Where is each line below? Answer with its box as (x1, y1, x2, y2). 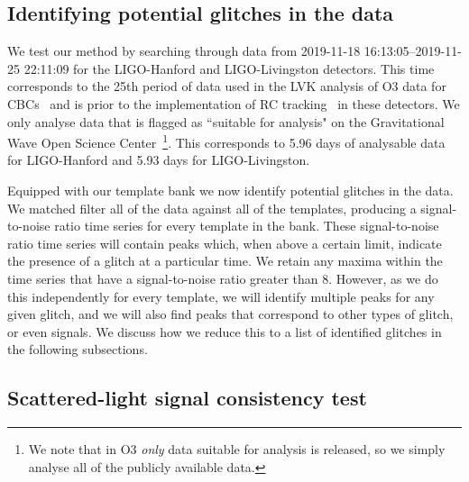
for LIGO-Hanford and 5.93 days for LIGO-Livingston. (7, 150, 310, 169)
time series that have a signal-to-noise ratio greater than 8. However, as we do (7, 268, 438, 287)
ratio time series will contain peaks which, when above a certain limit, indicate (7, 233, 442, 252)
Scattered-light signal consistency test (7, 384, 367, 412)
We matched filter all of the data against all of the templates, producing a (7, 198, 417, 217)
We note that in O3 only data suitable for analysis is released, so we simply (28, 440, 446, 459)
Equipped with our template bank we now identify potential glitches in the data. (7, 181, 454, 200)
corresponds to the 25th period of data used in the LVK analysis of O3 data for (7, 77, 446, 95)
